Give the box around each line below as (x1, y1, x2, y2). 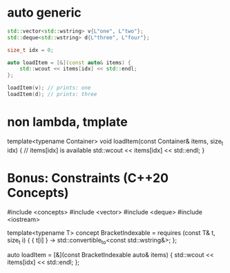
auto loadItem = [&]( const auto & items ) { (7, 59, 131, 66)
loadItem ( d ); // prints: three (7, 91, 97, 98)
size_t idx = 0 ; (7, 46, 54, 53)
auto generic (7, 5, 82, 21)
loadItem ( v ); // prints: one (7, 84, 91, 91)
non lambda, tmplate (7, 114, 128, 130)
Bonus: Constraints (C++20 (7, 170, 169, 186)
